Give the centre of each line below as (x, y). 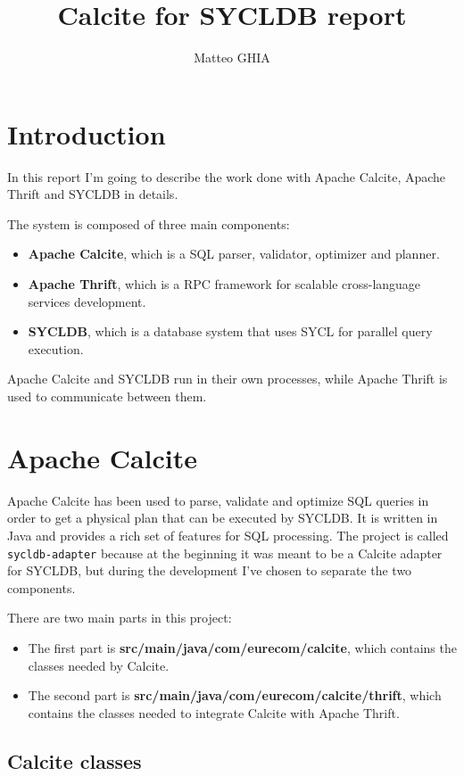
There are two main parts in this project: (120, 618)
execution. (56, 348)
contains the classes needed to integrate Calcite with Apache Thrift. (214, 712)
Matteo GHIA (232, 58)
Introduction (87, 133)
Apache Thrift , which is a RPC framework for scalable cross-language (224, 284)
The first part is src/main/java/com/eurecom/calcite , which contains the (242, 647)
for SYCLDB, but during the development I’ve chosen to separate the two (210, 570)
